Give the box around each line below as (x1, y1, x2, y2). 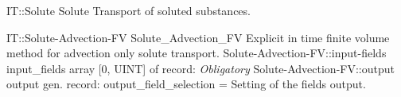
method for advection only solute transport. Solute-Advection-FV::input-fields (6, 45, 387, 61)
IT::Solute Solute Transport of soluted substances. (6, 2, 251, 18)
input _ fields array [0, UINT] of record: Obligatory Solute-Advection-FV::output (6, 60, 395, 76)
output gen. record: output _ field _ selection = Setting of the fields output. (6, 76, 366, 92)
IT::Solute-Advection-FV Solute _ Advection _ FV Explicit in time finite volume (6, 29, 390, 45)
